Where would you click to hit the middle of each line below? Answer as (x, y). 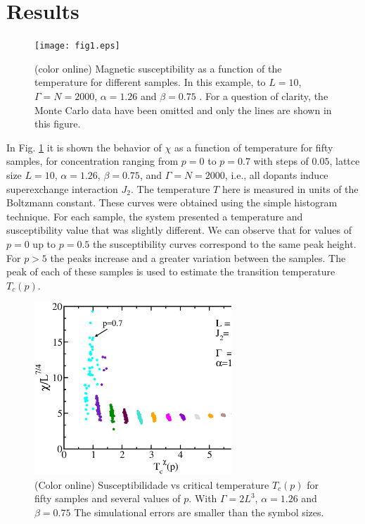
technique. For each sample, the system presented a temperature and (155, 216)
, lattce (345, 161)
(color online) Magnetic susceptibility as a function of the (158, 68)
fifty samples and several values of (108, 498)
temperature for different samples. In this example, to (150, 82)
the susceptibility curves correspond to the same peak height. (224, 243)
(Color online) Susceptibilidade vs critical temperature (152, 484)
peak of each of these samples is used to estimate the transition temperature (171, 272)
